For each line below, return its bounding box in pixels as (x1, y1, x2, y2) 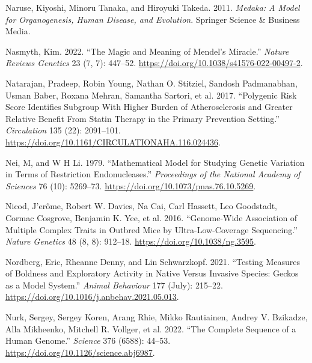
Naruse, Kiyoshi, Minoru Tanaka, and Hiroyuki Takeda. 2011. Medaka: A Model (5, 1, 300, 13)
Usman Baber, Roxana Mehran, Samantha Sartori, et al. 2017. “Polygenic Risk (5, 88, 297, 101)
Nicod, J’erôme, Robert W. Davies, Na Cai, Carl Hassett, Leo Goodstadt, (5, 200, 278, 212)
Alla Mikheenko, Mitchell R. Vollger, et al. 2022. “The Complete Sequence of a (5, 322, 296, 335)
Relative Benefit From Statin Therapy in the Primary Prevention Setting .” (5, 112, 280, 124)
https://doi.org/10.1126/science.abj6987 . (5, 346, 155, 358)
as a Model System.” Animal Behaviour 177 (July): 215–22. (5, 278, 223, 291)
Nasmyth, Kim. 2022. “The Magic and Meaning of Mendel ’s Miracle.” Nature (5, 44, 289, 57)
